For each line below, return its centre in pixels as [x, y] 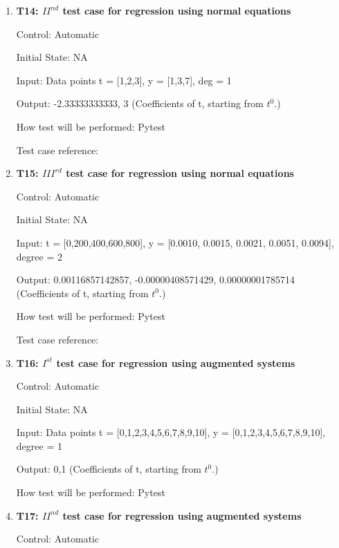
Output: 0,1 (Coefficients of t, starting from [109, 469]
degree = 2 [39, 256]
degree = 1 [39, 445]
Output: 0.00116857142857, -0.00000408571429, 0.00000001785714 [155, 280]
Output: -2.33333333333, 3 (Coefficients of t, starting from [140, 103]
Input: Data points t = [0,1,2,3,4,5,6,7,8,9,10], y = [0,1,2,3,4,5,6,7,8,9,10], [171, 432]
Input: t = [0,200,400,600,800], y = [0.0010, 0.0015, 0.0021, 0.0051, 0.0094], [175, 242]
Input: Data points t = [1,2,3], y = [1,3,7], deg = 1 [124, 80]
